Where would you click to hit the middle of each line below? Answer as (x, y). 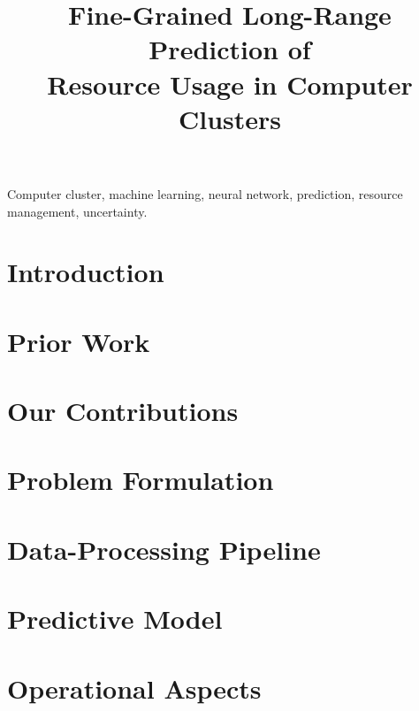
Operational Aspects (134, 688)
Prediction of (230, 49)
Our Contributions (123, 411)
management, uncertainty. (77, 211)
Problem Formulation (141, 480)
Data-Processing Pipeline (164, 549)
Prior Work (79, 341)
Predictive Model (115, 619)
